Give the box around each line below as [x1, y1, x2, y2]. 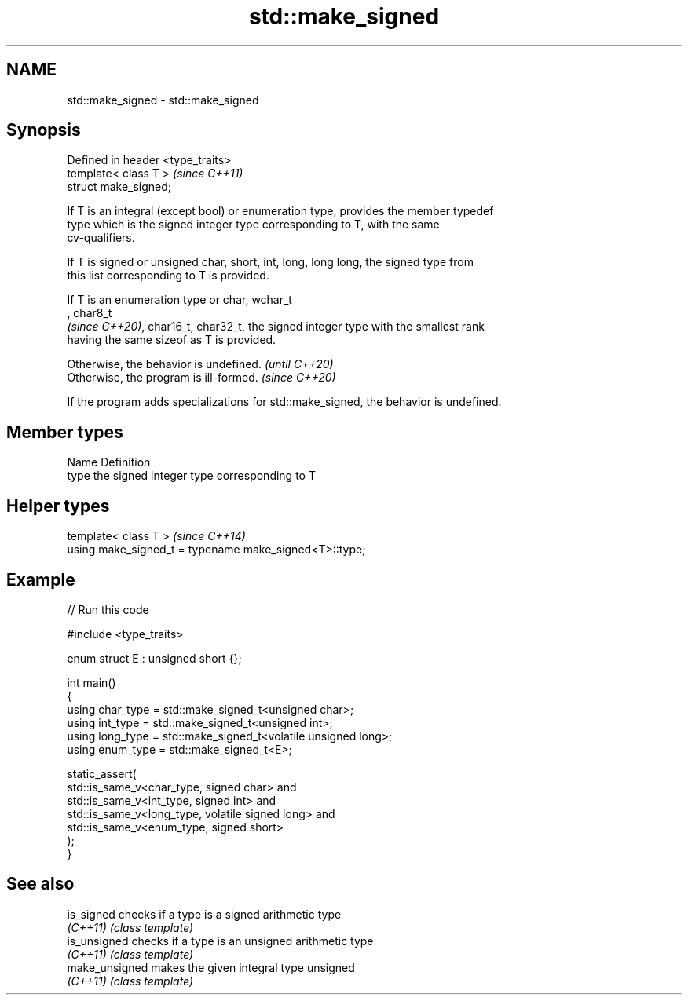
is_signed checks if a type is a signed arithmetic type [67, 907, 342, 921]
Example [6, 569, 75, 590]
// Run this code [67, 602, 149, 616]
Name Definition [67, 455, 151, 469]
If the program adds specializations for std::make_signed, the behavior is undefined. [67, 395, 502, 409]
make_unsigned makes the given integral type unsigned [67, 960, 355, 974]
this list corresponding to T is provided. [67, 269, 269, 283]
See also [6, 874, 75, 894]
